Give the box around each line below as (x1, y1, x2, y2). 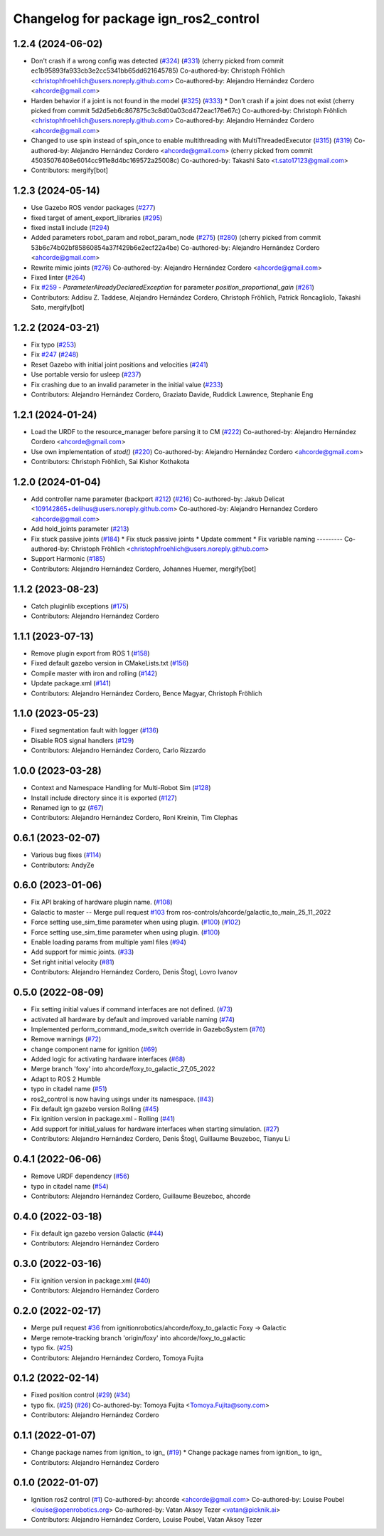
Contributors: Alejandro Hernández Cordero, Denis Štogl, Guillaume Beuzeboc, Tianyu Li (31, 1135, 291, 1143)
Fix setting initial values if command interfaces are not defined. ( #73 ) (31, 1005, 233, 1014)
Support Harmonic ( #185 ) (31, 554, 106, 563)
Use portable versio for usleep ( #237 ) (31, 370, 142, 379)
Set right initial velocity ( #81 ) (31, 957, 115, 966)
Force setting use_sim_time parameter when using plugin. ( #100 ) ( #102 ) (31, 918, 241, 927)
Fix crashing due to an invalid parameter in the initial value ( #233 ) (31, 380, 223, 389)
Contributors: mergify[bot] (31, 166, 108, 174)
